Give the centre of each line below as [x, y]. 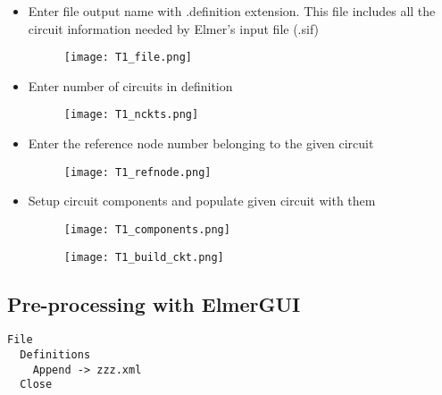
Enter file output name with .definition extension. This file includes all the [232, 11]
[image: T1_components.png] [147, 229]
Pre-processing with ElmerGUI [154, 303]
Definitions [55, 355]
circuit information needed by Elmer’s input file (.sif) [174, 28]
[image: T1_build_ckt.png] [144, 257]
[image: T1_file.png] [128, 58]
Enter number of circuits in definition [130, 85]
